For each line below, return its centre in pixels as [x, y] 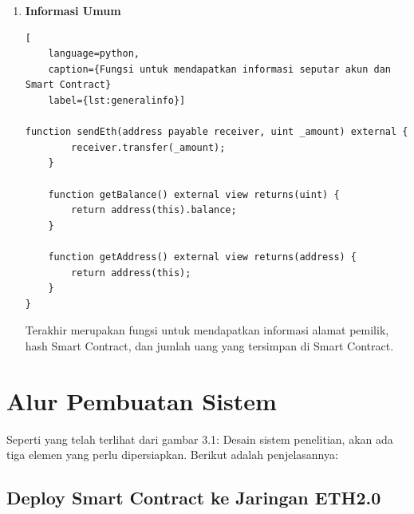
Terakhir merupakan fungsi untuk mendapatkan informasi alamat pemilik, [207, 330]
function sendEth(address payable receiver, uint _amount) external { [217, 132]
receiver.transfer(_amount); [148, 147]
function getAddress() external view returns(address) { [203, 257]
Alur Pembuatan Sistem [142, 400]
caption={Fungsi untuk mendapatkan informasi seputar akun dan [219, 69]
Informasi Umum [73, 10]
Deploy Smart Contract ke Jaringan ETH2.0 [194, 498]
